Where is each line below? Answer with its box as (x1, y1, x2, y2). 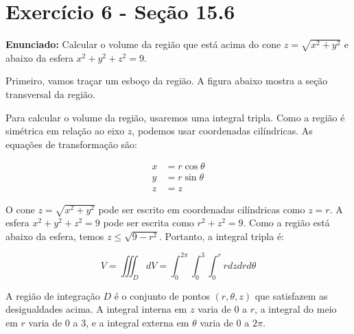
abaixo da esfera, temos (5, 228, 104, 243)
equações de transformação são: (5, 136, 138, 151)
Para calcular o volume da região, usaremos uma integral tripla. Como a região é (5, 110, 345, 124)
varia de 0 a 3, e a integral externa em (28, 315, 189, 329)
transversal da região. (5, 87, 95, 102)
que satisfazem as (255, 288, 328, 302)
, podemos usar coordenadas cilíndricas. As (132, 123, 313, 138)
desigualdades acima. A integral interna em (5, 302, 187, 316)
